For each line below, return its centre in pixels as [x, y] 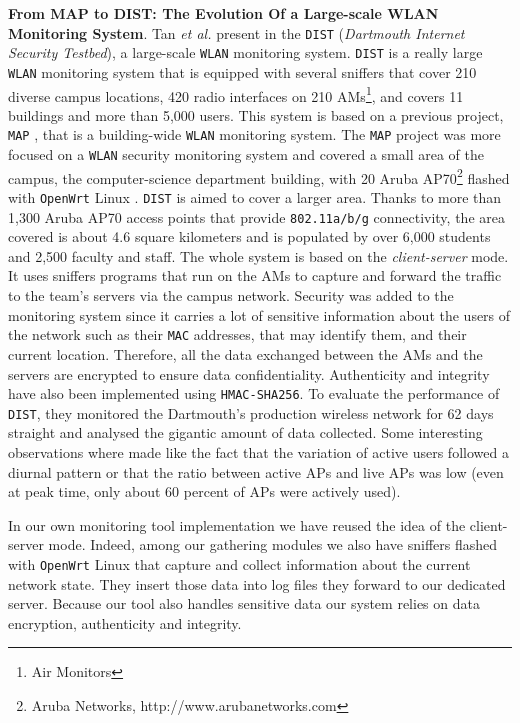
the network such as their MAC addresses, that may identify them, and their [237, 334]
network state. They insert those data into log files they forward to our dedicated [257, 583]
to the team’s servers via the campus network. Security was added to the [231, 295]
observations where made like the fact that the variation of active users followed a [258, 452]
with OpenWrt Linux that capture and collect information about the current [239, 563]
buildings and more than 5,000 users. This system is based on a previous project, [256, 114]
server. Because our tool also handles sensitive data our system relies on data [244, 603]
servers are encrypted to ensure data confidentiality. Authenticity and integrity [249, 373]
